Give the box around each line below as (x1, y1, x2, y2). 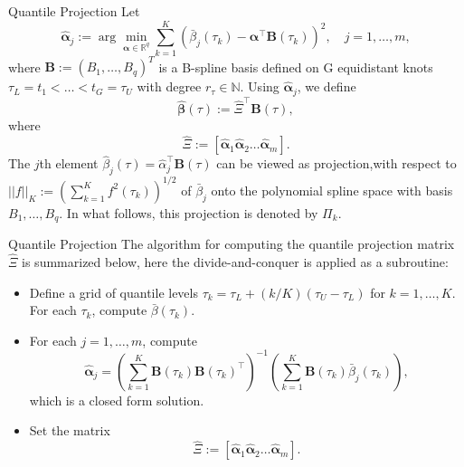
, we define (297, 77, 356, 96)
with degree (137, 77, 202, 96)
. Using (240, 77, 279, 96)
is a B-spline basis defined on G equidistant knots (158, 57, 433, 76)
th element (39, 154, 99, 173)
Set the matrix (29, 421, 110, 440)
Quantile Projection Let (8, 2, 140, 20)
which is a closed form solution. (29, 390, 204, 409)
